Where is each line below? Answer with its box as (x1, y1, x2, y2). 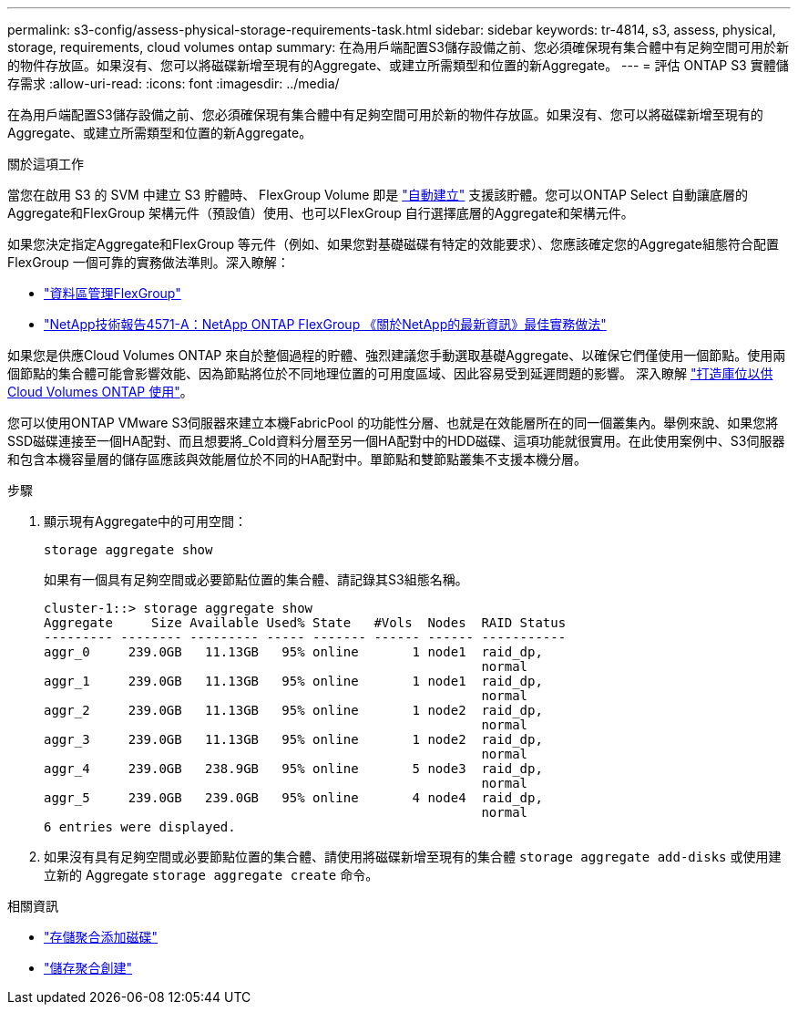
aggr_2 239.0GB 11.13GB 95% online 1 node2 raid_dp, (44, 703, 543, 718)
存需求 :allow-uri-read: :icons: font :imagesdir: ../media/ (7, 76, 340, 91)
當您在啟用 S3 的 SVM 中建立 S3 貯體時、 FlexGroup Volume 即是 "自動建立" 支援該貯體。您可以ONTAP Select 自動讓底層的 (7, 187, 749, 202)
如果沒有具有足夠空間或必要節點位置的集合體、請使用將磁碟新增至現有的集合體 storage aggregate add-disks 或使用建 (44, 849, 782, 864)
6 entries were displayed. (44, 820, 236, 834)
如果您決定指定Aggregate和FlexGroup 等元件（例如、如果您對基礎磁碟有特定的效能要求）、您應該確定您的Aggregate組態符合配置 (7, 236, 779, 252)
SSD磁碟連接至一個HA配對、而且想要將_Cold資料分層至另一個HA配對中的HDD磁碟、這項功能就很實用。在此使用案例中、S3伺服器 (7, 433, 785, 449)
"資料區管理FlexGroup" (44, 285, 181, 301)
